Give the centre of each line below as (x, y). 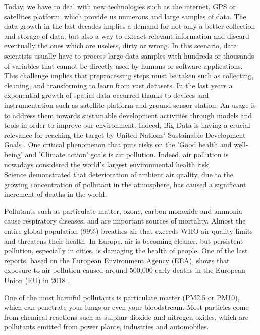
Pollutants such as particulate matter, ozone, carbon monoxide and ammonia (123, 211)
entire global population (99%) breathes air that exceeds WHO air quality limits (128, 231)
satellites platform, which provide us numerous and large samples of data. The (125, 16)
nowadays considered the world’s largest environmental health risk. (108, 164)
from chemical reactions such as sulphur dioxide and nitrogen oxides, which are (126, 317)
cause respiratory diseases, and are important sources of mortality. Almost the (125, 221)
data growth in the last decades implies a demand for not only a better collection (130, 26)
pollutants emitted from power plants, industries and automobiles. (107, 327)
